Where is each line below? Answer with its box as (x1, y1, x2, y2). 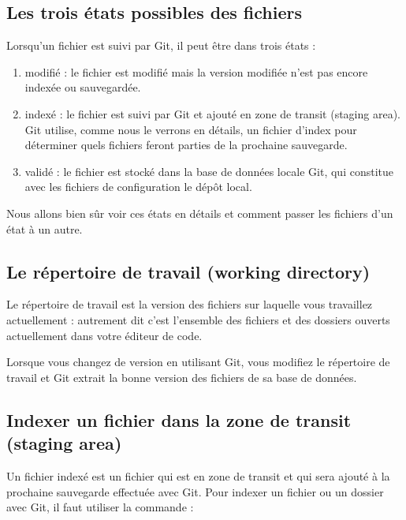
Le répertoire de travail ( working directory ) (6, 259, 371, 283)
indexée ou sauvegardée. (24, 79, 141, 95)
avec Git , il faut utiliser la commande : (6, 499, 194, 515)
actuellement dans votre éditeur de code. (6, 327, 203, 343)
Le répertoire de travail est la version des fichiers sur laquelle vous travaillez (6, 296, 373, 312)
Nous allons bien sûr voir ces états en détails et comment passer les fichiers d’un (6, 204, 393, 221)
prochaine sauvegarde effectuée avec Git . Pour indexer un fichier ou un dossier (6, 483, 384, 499)
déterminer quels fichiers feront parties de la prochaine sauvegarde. (24, 137, 348, 153)
